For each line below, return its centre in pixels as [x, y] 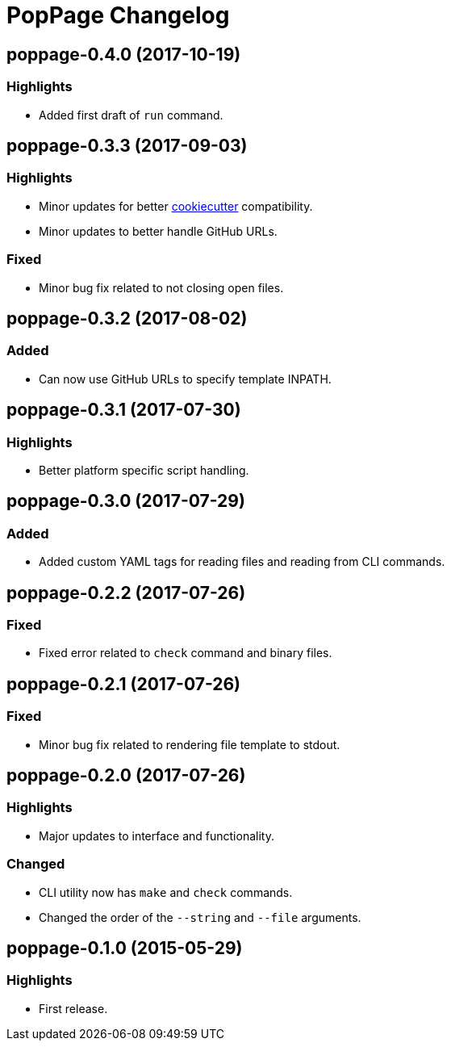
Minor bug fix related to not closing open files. [161, 287]
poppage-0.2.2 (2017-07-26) [126, 593]
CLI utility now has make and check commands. [166, 892]
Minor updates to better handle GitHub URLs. [158, 231]
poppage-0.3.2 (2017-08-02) [127, 318]
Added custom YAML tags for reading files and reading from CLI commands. [242, 562]
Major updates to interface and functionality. [157, 836]
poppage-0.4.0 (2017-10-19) [124, 54]
